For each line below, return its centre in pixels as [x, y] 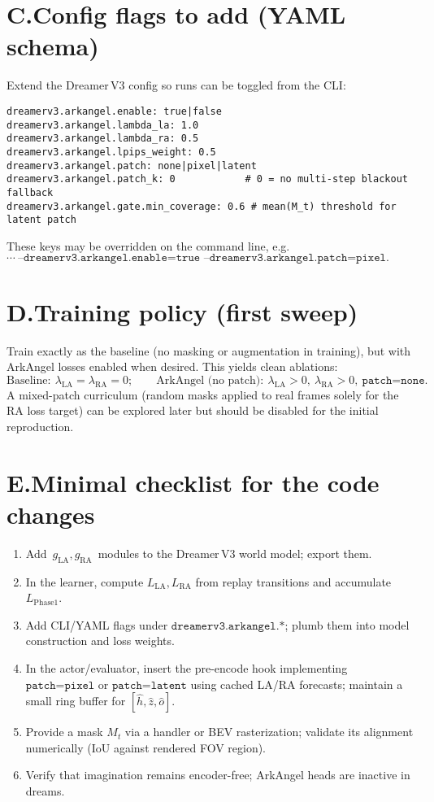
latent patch [41, 220]
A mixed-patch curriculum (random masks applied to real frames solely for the [203, 394]
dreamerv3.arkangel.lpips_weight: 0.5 [111, 152]
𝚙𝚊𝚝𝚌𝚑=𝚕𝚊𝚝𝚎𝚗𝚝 [150, 685]
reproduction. [40, 426]
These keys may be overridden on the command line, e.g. [148, 245]
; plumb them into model [347, 624]
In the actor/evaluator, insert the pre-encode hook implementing [187, 667]
